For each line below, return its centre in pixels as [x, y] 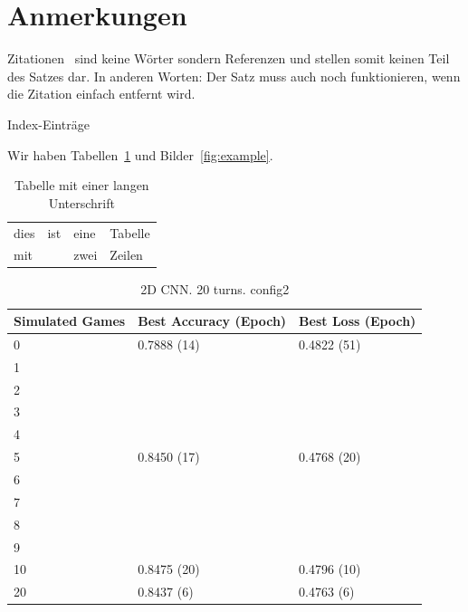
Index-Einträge [48, 124]
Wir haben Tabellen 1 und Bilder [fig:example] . [140, 154]
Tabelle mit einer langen [82, 185]
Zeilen [126, 255]
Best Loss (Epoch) [358, 321]
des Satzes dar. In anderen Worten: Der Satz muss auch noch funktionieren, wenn [234, 76]
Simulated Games [70, 321]
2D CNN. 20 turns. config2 [215, 289]
